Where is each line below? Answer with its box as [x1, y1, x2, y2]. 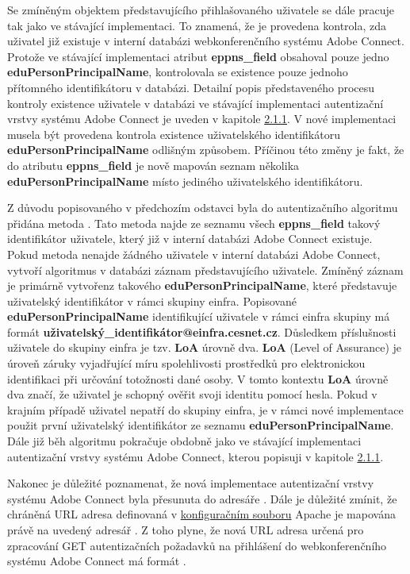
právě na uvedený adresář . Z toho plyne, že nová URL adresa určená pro [7, 522, 364, 537]
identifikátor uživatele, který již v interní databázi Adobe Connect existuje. [7, 230, 373, 247]
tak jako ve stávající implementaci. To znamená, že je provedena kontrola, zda [7, 17, 387, 33]
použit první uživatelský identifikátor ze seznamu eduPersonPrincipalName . [7, 417, 394, 433]
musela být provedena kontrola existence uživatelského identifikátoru [7, 125, 340, 142]
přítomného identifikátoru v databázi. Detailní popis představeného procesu [7, 79, 375, 95]
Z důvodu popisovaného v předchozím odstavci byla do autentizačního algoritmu [7, 199, 398, 216]
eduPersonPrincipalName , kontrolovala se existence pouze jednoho [7, 64, 348, 80]
